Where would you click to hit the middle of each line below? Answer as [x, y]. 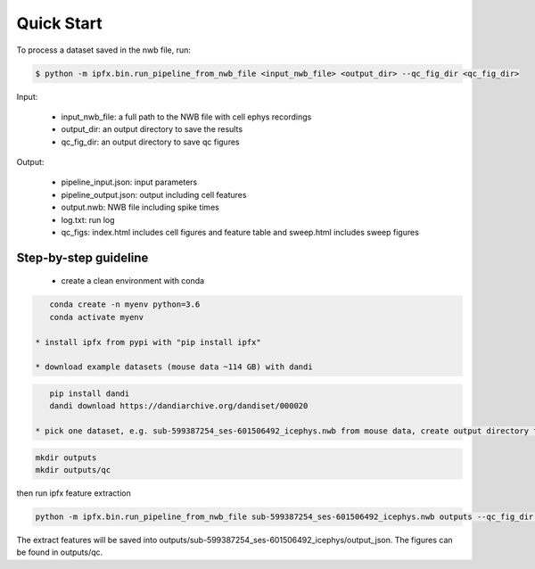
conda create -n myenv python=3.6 [125, 305]
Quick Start [59, 23]
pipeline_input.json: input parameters [129, 182]
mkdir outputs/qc [73, 470]
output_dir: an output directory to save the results [152, 129]
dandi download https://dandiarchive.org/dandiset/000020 [179, 406]
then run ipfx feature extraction [74, 493]
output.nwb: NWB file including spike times [140, 207]
